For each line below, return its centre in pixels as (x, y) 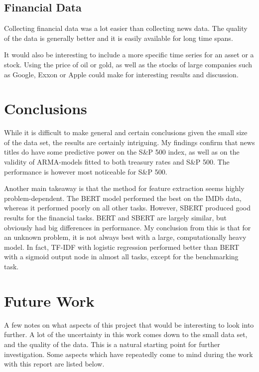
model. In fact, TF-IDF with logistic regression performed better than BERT (122, 247)
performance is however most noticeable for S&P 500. (86, 171)
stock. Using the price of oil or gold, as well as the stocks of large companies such (128, 64)
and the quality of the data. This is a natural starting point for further (112, 344)
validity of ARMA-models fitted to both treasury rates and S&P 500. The (117, 162)
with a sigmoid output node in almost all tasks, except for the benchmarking (121, 257)
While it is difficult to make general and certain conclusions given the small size (126, 132)
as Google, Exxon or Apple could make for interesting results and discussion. (121, 74)
